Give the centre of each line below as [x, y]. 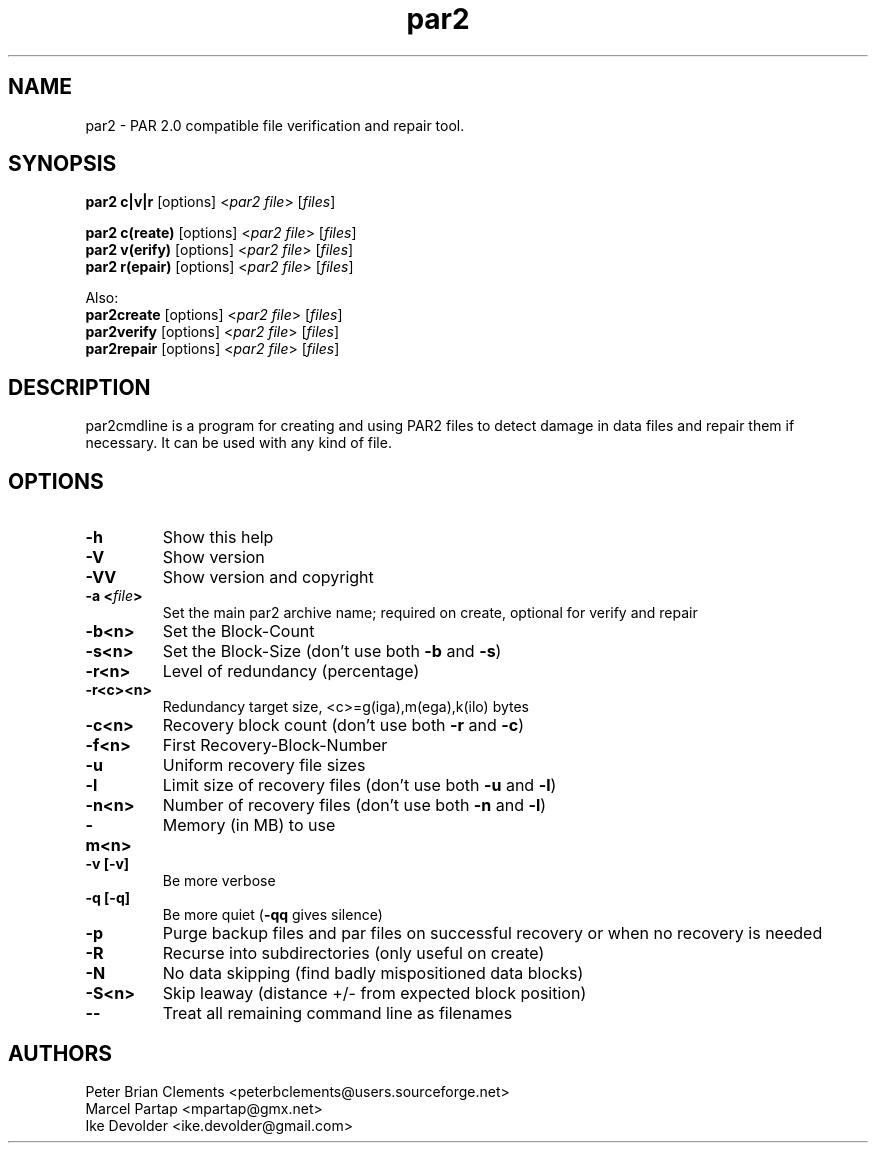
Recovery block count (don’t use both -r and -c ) [343, 725]
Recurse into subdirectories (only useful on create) [353, 953]
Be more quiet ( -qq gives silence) [272, 915]
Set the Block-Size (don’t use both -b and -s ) [332, 651]
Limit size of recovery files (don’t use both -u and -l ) [359, 785]
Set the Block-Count [238, 631]
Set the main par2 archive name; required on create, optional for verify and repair [430, 613]
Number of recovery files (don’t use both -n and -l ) [354, 805]
